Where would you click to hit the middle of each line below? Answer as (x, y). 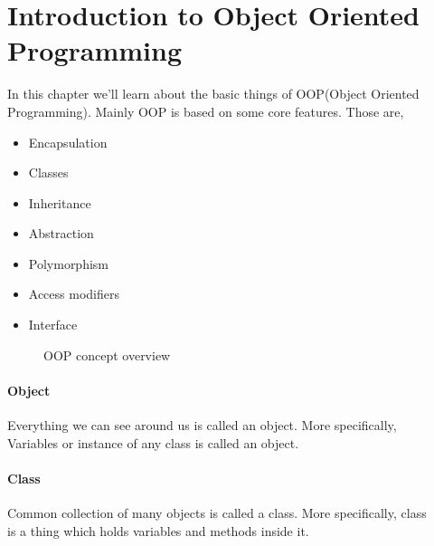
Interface (53, 325)
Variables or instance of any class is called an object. (153, 442)
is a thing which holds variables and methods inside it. (158, 530)
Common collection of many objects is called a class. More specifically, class (217, 513)
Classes (48, 172)
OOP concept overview (107, 354)
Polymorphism (69, 263)
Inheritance (60, 202)
